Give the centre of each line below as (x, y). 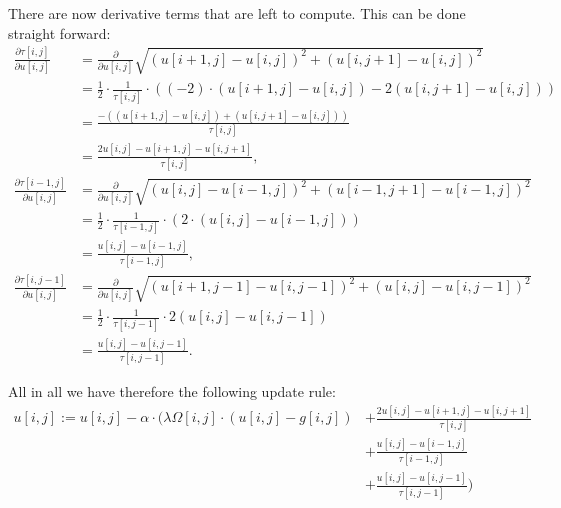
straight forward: (59, 32)
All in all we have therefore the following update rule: (172, 391)
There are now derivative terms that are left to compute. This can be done (237, 13)
